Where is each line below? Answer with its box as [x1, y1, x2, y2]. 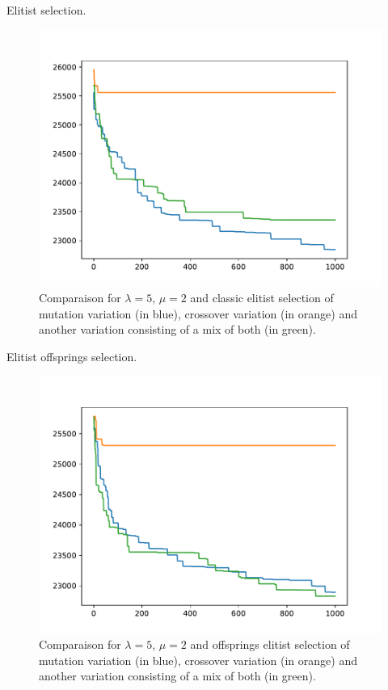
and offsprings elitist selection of [190, 636, 350, 653]
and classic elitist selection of [190, 289, 334, 306]
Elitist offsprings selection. [6, 347, 137, 364]
